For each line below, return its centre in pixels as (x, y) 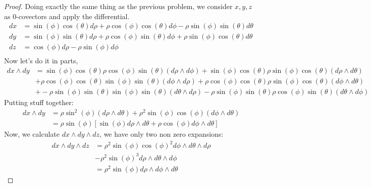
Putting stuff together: (39, 102)
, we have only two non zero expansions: (162, 134)
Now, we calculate (32, 134)
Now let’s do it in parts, (41, 61)
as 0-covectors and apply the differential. (67, 16)
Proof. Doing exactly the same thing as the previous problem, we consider (118, 6)
